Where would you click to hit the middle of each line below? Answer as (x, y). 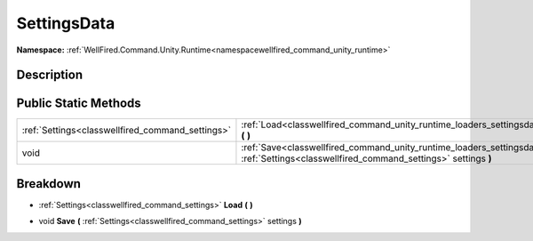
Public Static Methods (79, 104)
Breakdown (49, 184)
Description (50, 75)
